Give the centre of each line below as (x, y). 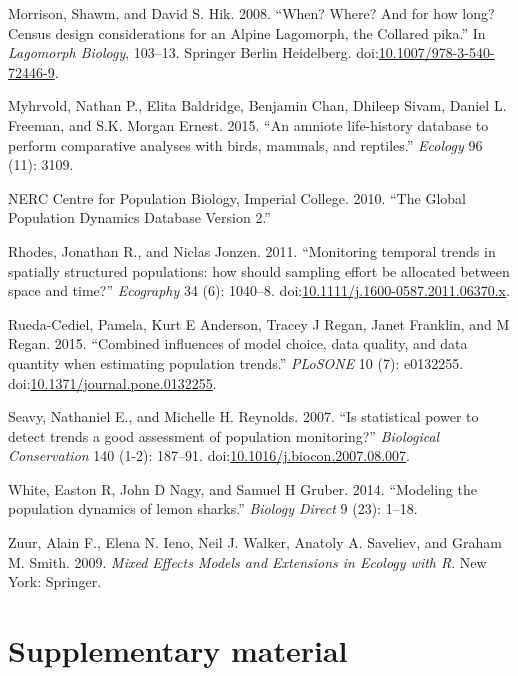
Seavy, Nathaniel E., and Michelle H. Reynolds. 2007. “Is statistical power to (243, 416)
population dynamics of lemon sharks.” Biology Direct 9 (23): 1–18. (213, 508)
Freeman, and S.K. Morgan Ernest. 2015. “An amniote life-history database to (248, 124)
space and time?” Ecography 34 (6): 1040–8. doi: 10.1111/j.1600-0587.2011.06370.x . (259, 290)
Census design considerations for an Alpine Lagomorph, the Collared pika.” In (247, 32)
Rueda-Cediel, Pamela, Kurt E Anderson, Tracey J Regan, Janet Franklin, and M (259, 323)
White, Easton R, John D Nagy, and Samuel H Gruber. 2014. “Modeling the (242, 488)
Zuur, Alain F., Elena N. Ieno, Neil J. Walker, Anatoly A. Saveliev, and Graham (255, 542)
